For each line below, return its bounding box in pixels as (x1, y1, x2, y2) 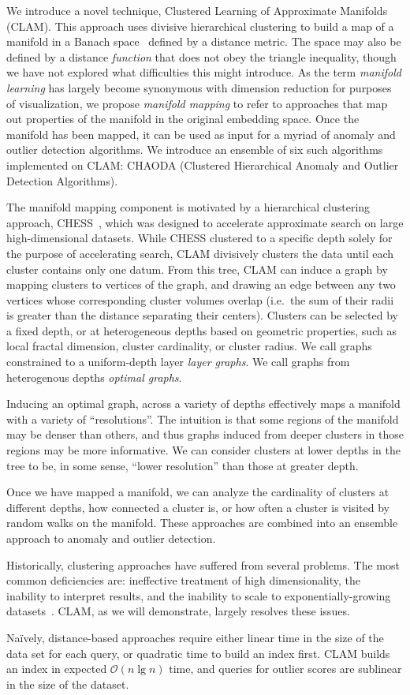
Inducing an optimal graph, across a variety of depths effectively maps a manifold (6, 395, 401, 412)
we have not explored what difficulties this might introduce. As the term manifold (6, 64, 401, 80)
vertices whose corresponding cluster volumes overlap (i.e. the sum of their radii (6, 291, 394, 308)
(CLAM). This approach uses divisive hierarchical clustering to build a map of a (6, 17, 394, 34)
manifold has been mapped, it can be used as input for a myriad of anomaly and (6, 125, 396, 142)
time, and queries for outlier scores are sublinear (169, 660, 402, 677)
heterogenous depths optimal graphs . (6, 368, 182, 385)
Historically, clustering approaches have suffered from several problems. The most (6, 556, 400, 573)
